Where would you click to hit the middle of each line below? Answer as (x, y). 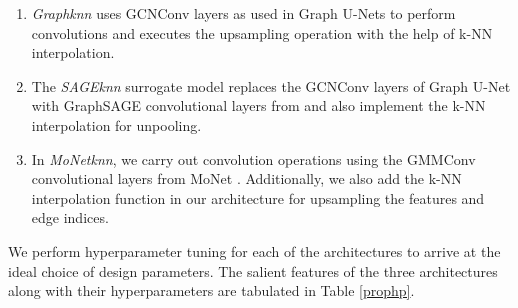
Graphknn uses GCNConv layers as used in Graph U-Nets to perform (243, 13)
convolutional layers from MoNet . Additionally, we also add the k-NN (246, 178)
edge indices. (70, 217)
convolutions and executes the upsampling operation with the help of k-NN (262, 32)
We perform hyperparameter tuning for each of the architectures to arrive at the (254, 250)
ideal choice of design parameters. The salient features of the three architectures (253, 270)
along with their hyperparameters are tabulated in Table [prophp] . (211, 290)
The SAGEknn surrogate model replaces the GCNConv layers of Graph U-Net (271, 85)
